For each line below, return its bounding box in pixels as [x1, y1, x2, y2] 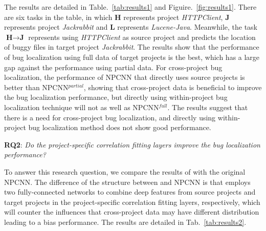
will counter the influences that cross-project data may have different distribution [4, 206, 259, 217]
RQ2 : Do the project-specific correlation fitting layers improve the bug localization [4, 139, 260, 150]
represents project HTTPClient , [123, 11, 223, 22]
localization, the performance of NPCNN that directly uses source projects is [4, 72, 245, 82]
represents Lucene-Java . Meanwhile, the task [117, 22, 258, 32]
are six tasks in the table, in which [4, 11, 113, 22]
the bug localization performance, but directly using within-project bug [4, 92, 228, 102]
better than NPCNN [4, 81, 69, 92]
